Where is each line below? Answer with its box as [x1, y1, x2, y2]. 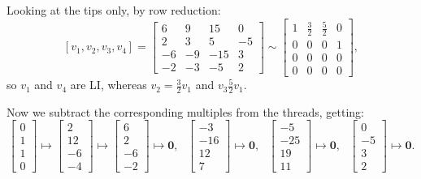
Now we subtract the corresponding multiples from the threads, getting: [7, 103, 364, 120]
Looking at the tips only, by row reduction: [7, 2, 221, 18]
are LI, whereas [70, 76, 147, 93]
